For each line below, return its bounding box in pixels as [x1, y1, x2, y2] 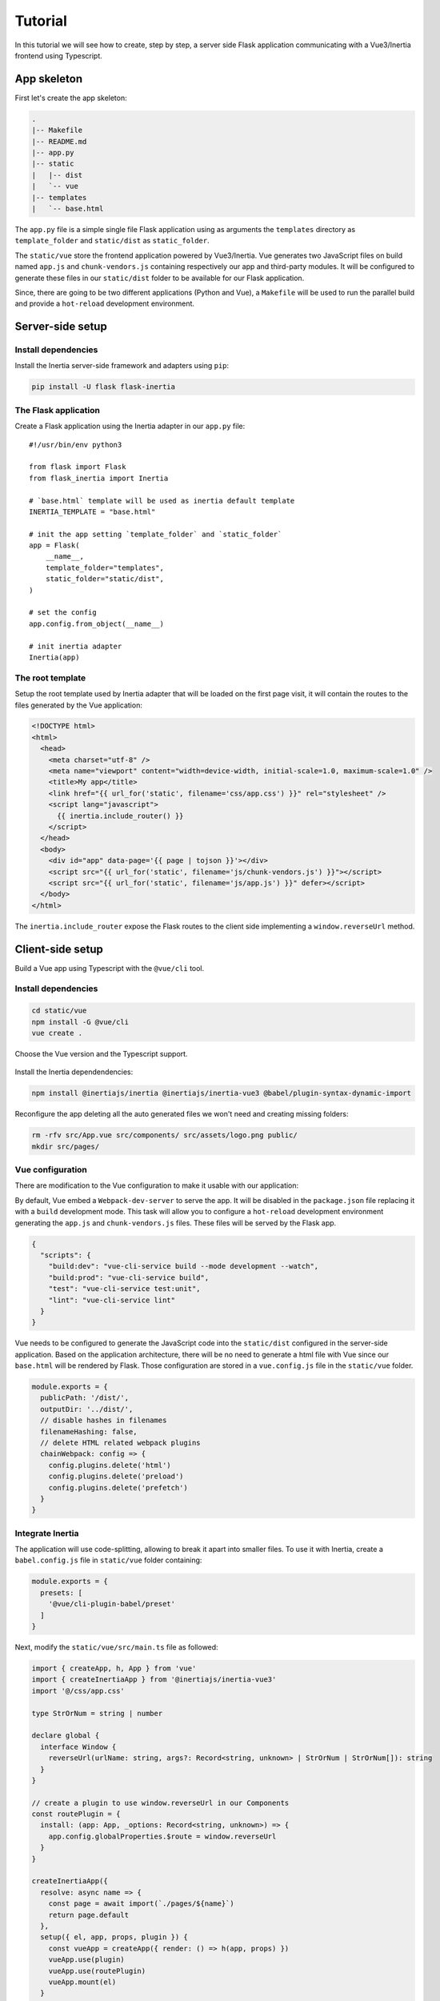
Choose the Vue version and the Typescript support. [14, 1049, 188, 1058]
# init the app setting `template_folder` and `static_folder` [29, 529, 282, 539]
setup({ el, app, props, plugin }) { [40, 1933, 188, 1942]
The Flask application [14, 404, 100, 415]
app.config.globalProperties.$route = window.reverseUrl [48, 1831, 277, 1841]
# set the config [29, 608, 97, 617]
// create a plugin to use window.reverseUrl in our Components [31, 1798, 290, 1807]
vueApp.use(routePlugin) [48, 1966, 146, 1975]
